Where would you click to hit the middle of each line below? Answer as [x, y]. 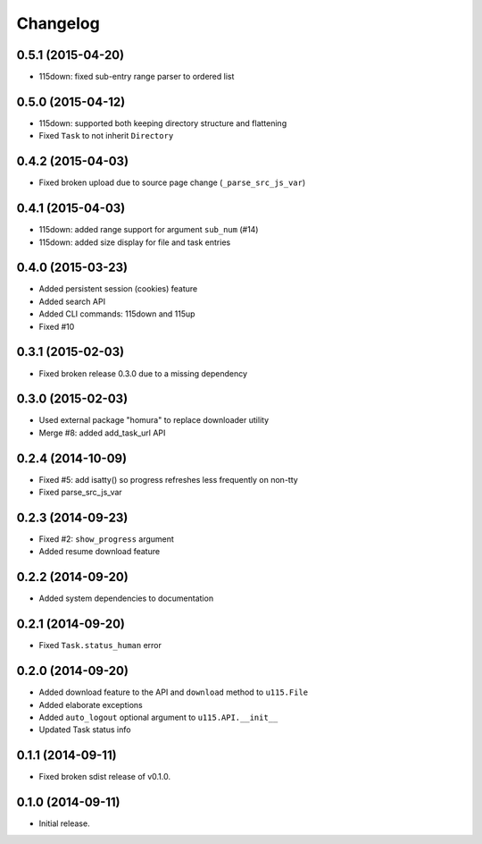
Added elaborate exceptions [91, 705]
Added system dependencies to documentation [126, 598]
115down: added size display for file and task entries [135, 242]
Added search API [72, 301]
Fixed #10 [57, 326]
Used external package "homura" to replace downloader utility [154, 420]
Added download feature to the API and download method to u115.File [174, 692]
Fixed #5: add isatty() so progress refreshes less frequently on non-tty [168, 479]
